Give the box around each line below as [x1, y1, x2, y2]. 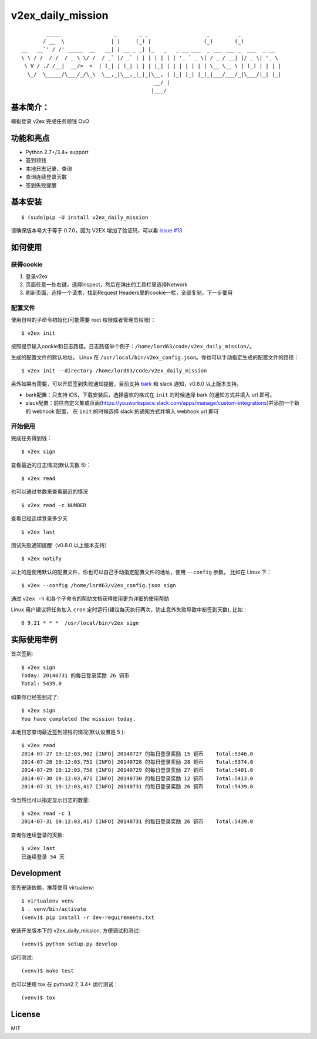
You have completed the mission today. [21, 715, 136, 722]
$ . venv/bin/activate [21, 906, 87, 913]
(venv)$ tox [21, 994, 56, 1001]
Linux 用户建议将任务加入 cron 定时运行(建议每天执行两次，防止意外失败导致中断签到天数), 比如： [11, 606, 248, 613]
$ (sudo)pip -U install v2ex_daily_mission [21, 214, 149, 221]
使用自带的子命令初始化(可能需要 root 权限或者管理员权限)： [11, 316, 156, 323]
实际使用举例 [11, 635, 58, 645]
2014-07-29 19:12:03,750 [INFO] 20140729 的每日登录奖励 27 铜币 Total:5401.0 [21, 767, 254, 774]
